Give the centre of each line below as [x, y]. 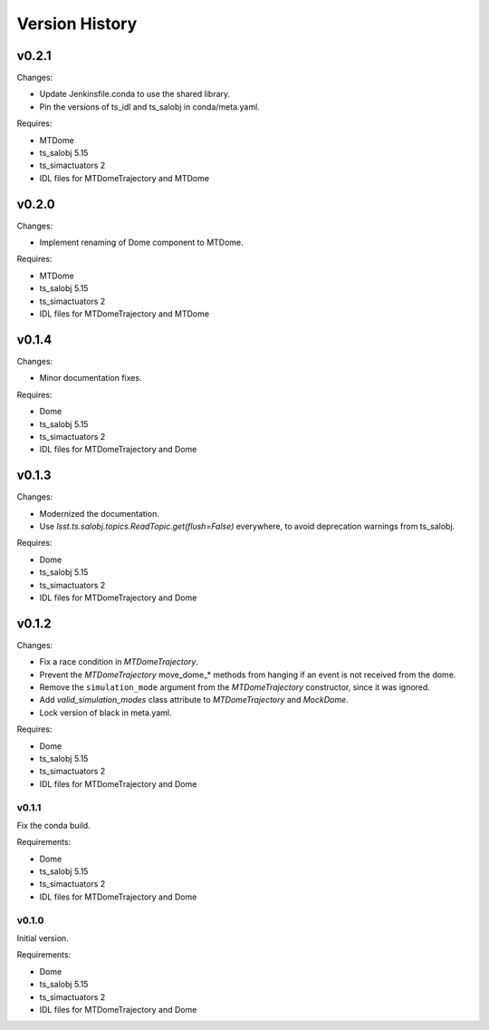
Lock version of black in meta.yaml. [105, 713]
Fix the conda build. [53, 825]
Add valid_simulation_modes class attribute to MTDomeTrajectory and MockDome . [194, 700]
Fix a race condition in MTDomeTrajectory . [119, 662]
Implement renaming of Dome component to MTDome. [141, 243]
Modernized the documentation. [100, 513]
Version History [77, 24]
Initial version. [43, 938]
